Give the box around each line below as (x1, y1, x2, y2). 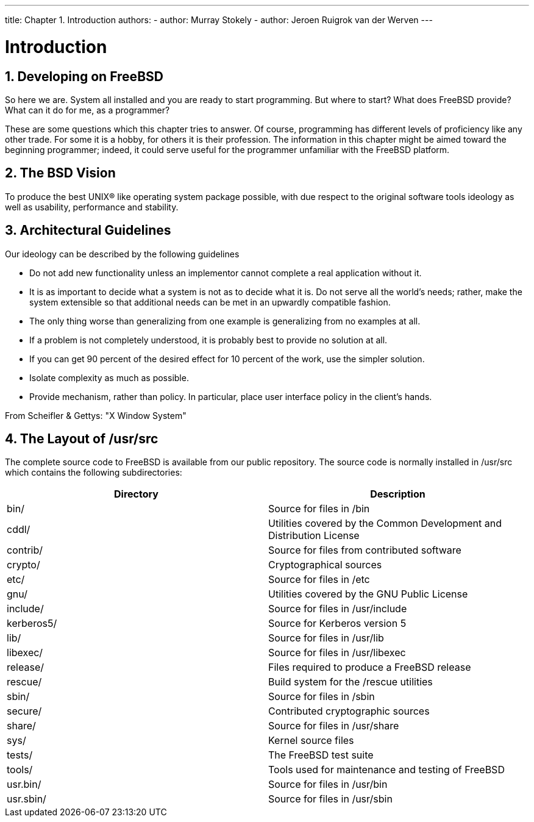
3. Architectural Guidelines (5, 223, 171, 238)
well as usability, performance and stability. (5, 201, 179, 212)
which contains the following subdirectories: (5, 467, 182, 478)
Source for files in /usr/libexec (268, 646, 406, 659)
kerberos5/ (7, 617, 57, 630)
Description (370, 488, 425, 501)
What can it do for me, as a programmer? (5, 104, 170, 115)
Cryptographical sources (268, 559, 382, 571)
